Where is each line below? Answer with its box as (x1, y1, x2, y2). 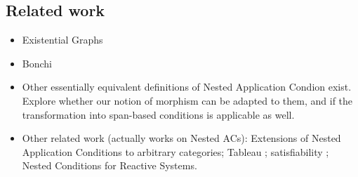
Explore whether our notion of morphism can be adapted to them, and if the (22, 93, 353, 107)
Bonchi (22, 55, 52, 70)
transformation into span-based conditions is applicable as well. (22, 107, 295, 122)
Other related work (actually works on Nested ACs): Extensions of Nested (22, 131, 341, 145)
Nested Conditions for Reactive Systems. (22, 158, 197, 173)
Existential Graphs (22, 32, 103, 47)
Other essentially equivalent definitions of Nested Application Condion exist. (22, 79, 352, 94)
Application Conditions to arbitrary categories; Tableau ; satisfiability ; (22, 144, 329, 159)
